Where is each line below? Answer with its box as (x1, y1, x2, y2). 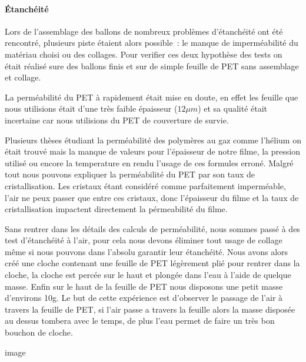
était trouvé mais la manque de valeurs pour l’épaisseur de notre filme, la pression (5, 145, 300, 157)
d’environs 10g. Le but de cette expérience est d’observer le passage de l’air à (5, 291, 283, 304)
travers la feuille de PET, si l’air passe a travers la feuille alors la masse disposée (5, 303, 295, 315)
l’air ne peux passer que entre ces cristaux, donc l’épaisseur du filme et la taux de (5, 191, 299, 203)
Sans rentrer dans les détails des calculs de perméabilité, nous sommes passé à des (5, 222, 300, 234)
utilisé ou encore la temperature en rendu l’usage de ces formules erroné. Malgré (5, 156, 294, 169)
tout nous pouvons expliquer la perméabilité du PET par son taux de (5, 168, 255, 180)
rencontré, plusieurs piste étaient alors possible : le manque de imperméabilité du (5, 36, 298, 49)
